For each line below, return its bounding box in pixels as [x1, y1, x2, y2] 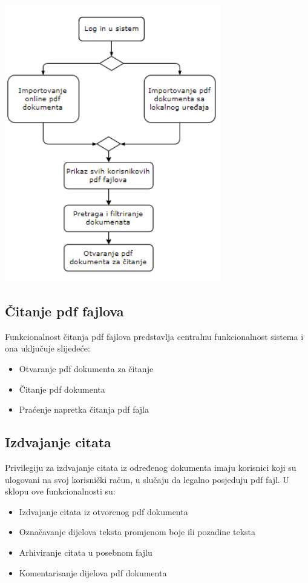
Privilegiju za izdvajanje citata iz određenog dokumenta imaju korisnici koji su [5, 461, 297, 473]
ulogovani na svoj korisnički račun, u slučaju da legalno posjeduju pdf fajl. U [5, 473, 289, 485]
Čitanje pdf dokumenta [19, 382, 105, 395]
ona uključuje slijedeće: [5, 342, 90, 355]
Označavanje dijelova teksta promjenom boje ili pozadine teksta [19, 525, 256, 538]
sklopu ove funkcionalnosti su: [5, 485, 116, 498]
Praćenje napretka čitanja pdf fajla [19, 403, 149, 416]
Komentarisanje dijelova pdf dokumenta [19, 566, 167, 579]
